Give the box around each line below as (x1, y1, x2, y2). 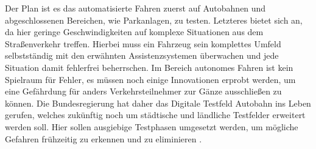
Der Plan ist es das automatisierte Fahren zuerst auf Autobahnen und (5, 2, 266, 14)
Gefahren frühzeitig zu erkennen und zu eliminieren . (5, 132, 202, 145)
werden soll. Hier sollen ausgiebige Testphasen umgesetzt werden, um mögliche (5, 120, 298, 133)
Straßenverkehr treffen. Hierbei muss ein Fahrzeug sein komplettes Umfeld (5, 37, 281, 50)
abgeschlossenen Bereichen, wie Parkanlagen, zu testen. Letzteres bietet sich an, (5, 13, 303, 26)
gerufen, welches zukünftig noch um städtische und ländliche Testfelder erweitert (5, 108, 306, 121)
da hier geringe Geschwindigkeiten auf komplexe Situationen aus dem (5, 25, 264, 38)
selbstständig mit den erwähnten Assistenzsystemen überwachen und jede (5, 49, 279, 62)
